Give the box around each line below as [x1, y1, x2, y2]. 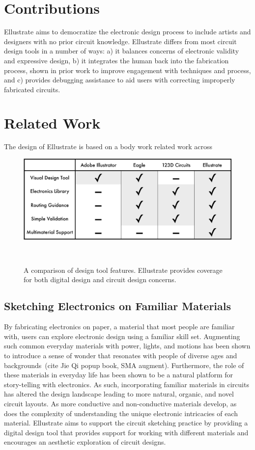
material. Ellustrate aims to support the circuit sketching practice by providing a [4, 418, 248, 428]
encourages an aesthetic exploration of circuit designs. [4, 437, 166, 447]
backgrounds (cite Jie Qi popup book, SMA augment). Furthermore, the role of [4, 360, 244, 370]
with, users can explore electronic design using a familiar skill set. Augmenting [4, 331, 240, 341]
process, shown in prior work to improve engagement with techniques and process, [4, 65, 251, 75]
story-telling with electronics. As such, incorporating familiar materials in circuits [4, 379, 249, 389]
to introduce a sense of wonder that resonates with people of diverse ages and [4, 350, 237, 360]
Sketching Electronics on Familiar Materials [4, 298, 231, 314]
